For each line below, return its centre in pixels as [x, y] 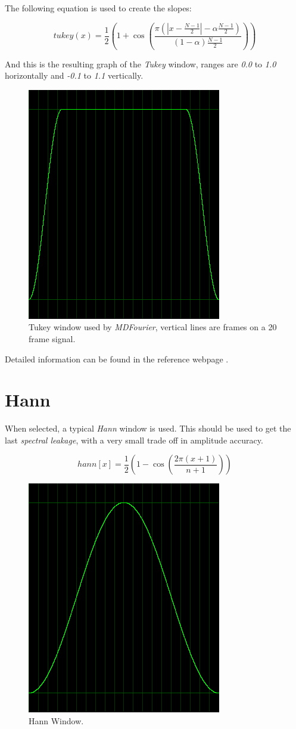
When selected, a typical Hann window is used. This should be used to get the [148, 428]
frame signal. [52, 338]
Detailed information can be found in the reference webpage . [117, 359]
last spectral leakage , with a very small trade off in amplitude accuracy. [134, 440]
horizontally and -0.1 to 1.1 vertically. [74, 75]
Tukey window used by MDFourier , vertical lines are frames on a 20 [153, 327]
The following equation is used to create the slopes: [98, 8]
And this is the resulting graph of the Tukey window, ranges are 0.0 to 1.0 [141, 63]
